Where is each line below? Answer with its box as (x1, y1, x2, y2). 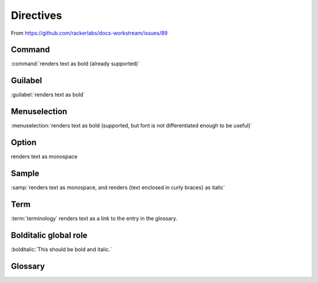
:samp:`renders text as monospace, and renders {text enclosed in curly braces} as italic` (11, 184, 226, 191)
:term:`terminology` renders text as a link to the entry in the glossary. (11, 215, 178, 222)
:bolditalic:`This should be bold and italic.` (11, 245, 112, 253)
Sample (11, 168, 39, 178)
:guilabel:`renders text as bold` (11, 91, 85, 98)
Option (11, 137, 37, 147)
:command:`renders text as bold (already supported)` (11, 60, 140, 67)
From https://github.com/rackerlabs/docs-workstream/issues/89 (11, 29, 168, 37)
